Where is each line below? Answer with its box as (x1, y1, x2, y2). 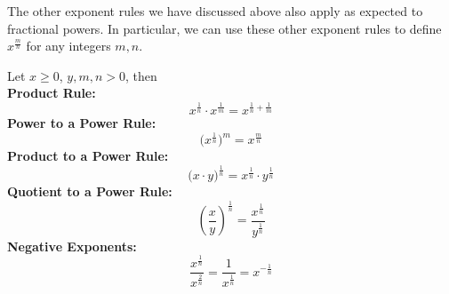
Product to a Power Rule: (7, 147, 169, 165)
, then (125, 66, 157, 84)
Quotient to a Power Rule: (7, 182, 172, 201)
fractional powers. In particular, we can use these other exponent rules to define (7, 19, 442, 37)
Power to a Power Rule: (7, 113, 156, 131)
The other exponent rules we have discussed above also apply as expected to (7, 2, 423, 20)
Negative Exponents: (7, 236, 137, 255)
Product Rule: (7, 83, 96, 102)
